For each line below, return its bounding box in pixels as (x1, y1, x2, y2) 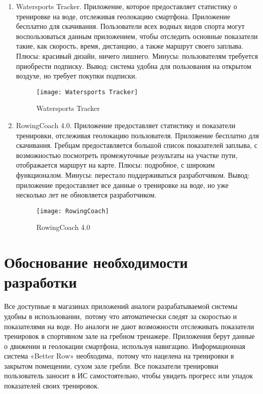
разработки (4, 271, 77, 292)
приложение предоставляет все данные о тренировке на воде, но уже (16, 179, 229, 190)
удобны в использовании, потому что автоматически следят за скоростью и (4, 310, 237, 321)
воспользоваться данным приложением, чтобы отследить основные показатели (16, 30, 258, 41)
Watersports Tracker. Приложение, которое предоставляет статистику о (16, 1, 237, 11)
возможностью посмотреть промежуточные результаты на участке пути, (16, 149, 238, 160)
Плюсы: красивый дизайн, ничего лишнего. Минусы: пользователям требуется (16, 50, 258, 61)
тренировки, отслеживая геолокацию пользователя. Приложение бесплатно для (16, 130, 259, 140)
